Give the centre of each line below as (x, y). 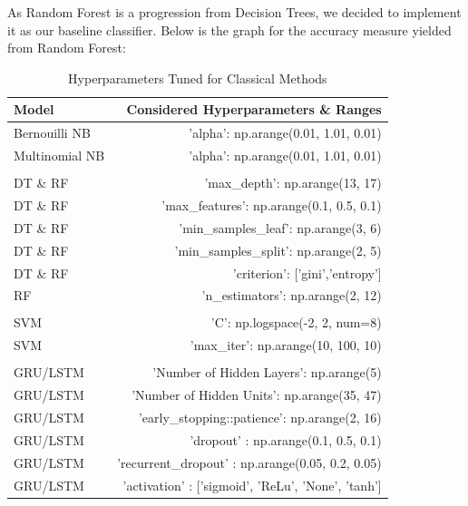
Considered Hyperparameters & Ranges (254, 109)
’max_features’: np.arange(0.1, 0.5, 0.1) (272, 205)
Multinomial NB (59, 156)
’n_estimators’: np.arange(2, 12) (292, 295)
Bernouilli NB (52, 133)
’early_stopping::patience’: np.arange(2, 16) (260, 418)
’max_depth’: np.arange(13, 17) (293, 183)
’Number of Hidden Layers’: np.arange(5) (267, 372)
